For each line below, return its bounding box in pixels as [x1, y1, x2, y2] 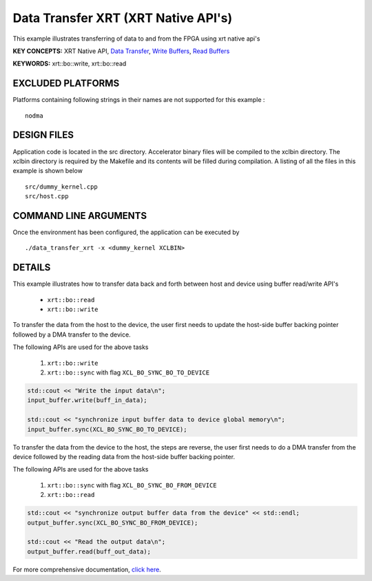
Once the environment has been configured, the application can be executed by [12, 228, 240, 236]
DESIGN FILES [12, 129, 74, 141]
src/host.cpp [25, 193, 69, 200]
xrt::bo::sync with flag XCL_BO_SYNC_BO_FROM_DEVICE [47, 480, 217, 489]
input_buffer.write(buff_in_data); [27, 397, 147, 404]
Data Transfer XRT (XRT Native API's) [12, 10, 233, 25]
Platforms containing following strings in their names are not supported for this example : [12, 96, 265, 104]
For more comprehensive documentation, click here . [12, 565, 161, 573]
